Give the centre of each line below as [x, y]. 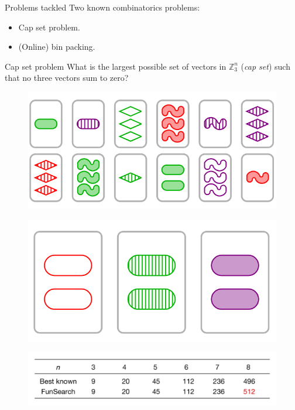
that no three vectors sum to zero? [67, 78]
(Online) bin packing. [57, 47]
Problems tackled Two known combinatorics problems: [102, 7]
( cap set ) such [265, 66]
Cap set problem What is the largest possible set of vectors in [116, 66]
